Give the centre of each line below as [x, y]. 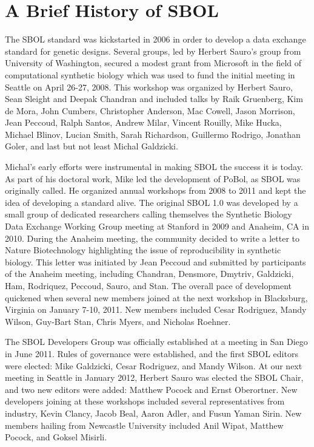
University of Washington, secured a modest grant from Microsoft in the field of [153, 63]
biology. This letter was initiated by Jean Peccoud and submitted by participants [155, 261]
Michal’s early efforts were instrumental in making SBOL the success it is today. [154, 167]
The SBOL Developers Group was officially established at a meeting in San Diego [156, 342]
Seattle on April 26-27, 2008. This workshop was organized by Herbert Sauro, [149, 87]
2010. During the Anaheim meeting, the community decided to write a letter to [152, 238]
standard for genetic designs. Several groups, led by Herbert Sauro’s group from [153, 51]
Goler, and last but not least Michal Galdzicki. [92, 146]
